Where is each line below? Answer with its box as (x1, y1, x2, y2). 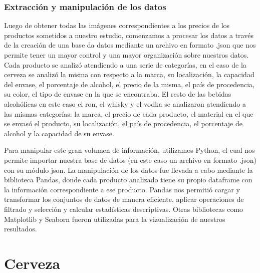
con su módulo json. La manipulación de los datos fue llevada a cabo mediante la (4, 164, 253, 175)
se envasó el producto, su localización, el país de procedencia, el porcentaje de (4, 118, 242, 129)
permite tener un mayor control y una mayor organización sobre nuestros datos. (4, 50, 249, 60)
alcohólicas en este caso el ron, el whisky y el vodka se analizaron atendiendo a (4, 98, 246, 109)
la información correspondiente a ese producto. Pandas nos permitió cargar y (4, 184, 240, 194)
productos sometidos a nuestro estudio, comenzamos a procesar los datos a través (4, 30, 253, 40)
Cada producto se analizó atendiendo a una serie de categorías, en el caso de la (4, 59, 246, 70)
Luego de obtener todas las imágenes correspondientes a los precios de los (4, 20, 230, 31)
